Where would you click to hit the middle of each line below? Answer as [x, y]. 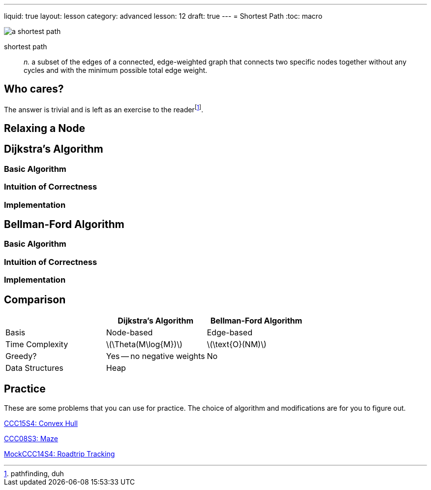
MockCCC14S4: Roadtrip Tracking [60, 454]
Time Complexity [37, 344]
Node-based [129, 332]
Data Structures [34, 368]
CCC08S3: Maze [31, 438]
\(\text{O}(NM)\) [237, 344]
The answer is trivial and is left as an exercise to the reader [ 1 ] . [104, 109]
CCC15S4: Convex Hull [41, 423]
